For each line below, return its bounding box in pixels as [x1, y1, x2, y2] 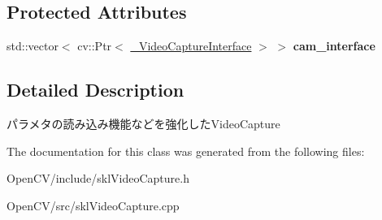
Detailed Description [7, 77, 184, 102]
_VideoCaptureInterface [130, 37, 252, 54]
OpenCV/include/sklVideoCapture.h [7, 170, 189, 187]
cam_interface [293, 37, 375, 54]
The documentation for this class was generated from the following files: [7, 142, 365, 159]
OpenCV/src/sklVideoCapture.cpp [7, 196, 180, 214]
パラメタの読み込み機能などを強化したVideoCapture [7, 115, 280, 132]
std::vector [7, 37, 59, 54]
